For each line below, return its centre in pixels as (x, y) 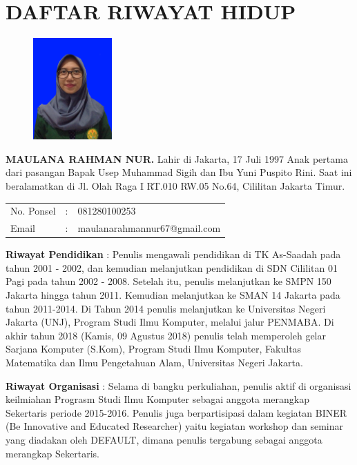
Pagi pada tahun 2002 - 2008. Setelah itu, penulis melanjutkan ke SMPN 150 (168, 281)
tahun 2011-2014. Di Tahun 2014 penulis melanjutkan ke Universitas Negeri (166, 308)
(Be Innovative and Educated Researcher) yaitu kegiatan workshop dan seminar (175, 426)
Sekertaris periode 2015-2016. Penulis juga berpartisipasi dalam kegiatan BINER (176, 412)
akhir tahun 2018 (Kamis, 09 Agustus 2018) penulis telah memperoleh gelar (166, 335)
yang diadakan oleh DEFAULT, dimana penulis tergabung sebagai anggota (164, 439)
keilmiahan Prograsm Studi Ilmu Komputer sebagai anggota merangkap (157, 399)
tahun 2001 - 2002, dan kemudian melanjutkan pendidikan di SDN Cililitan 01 (172, 267)
